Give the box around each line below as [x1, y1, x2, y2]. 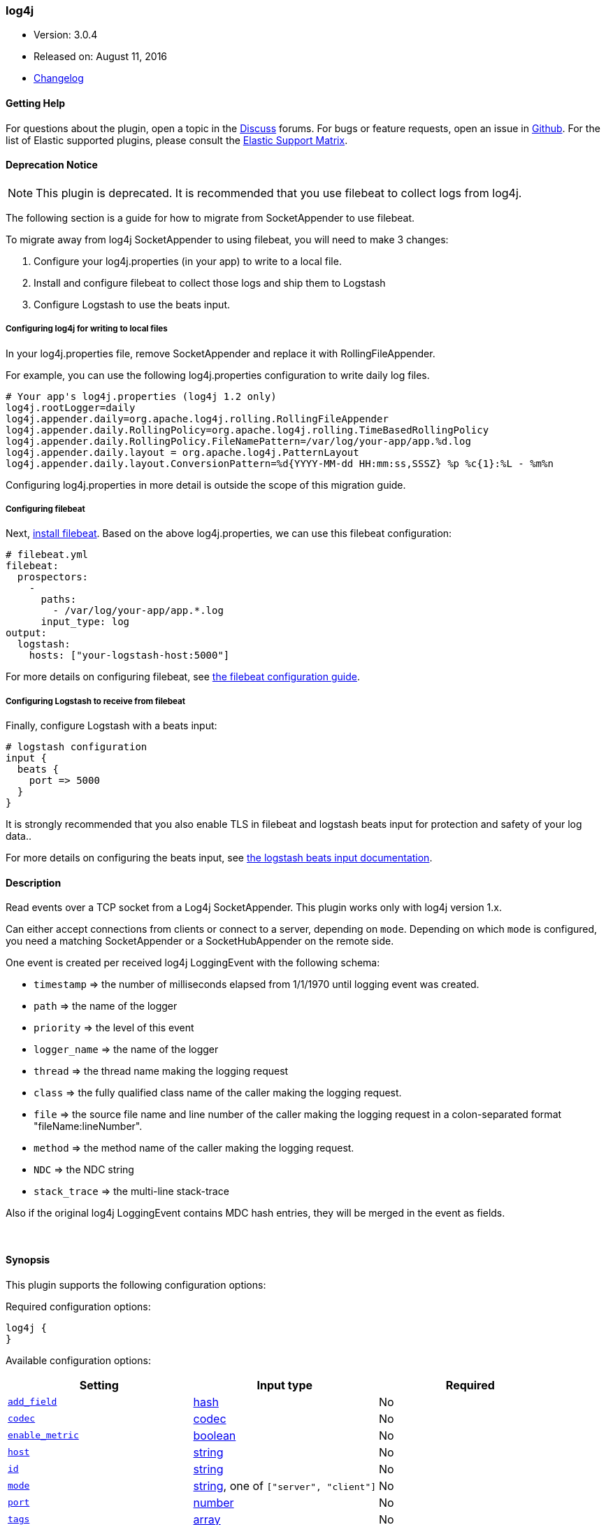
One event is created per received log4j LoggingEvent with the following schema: [6, 957, 380, 969]
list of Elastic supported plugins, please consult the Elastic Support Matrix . [6, 134, 348, 146]
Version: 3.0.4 [34, 29, 98, 41]
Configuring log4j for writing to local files [6, 324, 168, 334]
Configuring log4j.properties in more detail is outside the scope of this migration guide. [6, 478, 406, 491]
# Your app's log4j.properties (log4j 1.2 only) [6, 390, 277, 402]
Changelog [34, 72, 84, 85]
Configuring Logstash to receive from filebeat [6, 696, 186, 706]
